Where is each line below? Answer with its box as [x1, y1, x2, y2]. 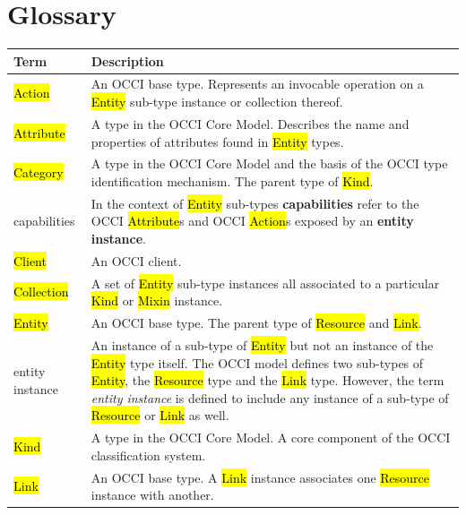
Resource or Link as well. [91, 406, 229, 425]
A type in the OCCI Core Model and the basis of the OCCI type [91, 154, 448, 173]
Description [91, 51, 164, 70]
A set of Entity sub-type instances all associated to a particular [91, 273, 440, 292]
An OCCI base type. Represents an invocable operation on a [91, 74, 424, 93]
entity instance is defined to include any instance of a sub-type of [91, 388, 449, 407]
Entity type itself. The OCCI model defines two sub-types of [91, 353, 424, 372]
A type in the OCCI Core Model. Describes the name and [91, 114, 410, 133]
